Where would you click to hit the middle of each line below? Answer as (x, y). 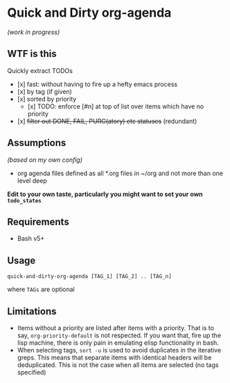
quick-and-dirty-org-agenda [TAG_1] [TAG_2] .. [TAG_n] (89, 277)
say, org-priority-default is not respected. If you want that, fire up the (119, 335)
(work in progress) (34, 32)
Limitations (32, 311)
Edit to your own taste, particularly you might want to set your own (105, 194)
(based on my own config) (45, 160)
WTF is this (32, 54)
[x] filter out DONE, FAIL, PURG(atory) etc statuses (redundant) (107, 121)
